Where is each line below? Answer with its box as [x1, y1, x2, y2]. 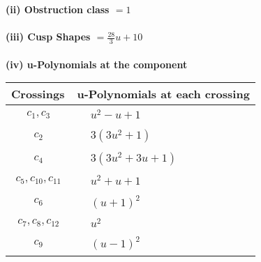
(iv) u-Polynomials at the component [6, 56, 188, 71]
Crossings [11, 86, 65, 102]
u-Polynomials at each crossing [77, 86, 250, 102]
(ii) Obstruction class [6, 2, 110, 16]
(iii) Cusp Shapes [6, 29, 91, 44]
